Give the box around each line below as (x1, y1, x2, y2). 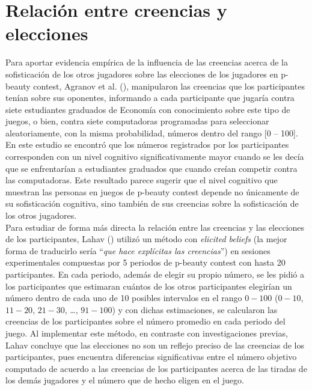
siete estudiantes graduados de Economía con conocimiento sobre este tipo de (5, 103, 290, 115)
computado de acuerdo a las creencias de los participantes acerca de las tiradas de (5, 362, 307, 374)
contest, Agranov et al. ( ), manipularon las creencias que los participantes (33, 79, 305, 92)
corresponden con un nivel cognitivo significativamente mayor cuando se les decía (5, 150, 304, 163)
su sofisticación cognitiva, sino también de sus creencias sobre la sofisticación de (5, 197, 299, 210)
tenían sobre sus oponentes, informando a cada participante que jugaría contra (5, 91, 295, 104)
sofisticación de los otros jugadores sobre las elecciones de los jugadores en (5, 67, 278, 80)
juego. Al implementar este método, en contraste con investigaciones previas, (5, 326, 288, 339)
